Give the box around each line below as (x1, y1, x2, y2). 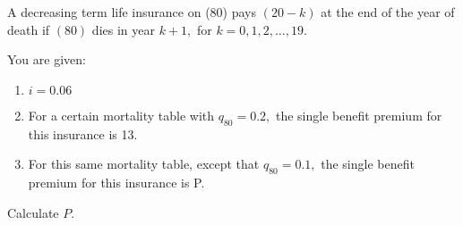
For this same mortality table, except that (28, 154, 260, 173)
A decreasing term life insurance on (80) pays (7, 3, 256, 21)
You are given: (7, 50, 86, 69)
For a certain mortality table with (28, 105, 215, 124)
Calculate (7, 203, 59, 221)
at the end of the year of (321, 3, 455, 21)
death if (7, 20, 50, 38)
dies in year (91, 20, 155, 38)
